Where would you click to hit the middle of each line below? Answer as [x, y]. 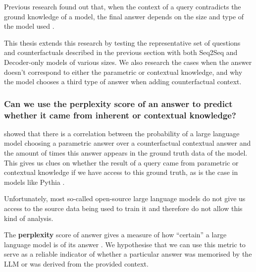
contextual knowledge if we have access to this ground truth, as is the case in [121, 172]
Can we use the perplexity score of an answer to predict [118, 103]
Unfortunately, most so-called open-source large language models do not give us [125, 198]
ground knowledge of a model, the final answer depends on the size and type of [124, 16]
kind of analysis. [29, 218]
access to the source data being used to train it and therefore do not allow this [123, 208]
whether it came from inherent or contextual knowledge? [120, 115]
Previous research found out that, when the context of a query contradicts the [123, 6]
